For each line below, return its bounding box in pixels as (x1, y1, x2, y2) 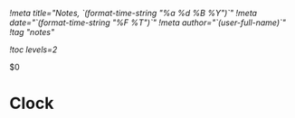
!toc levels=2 (9, 44, 58, 55)
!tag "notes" (9, 27, 55, 37)
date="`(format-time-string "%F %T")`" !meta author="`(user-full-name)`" (9, 17, 287, 28)
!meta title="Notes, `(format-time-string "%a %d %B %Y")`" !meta (9, 8, 258, 18)
